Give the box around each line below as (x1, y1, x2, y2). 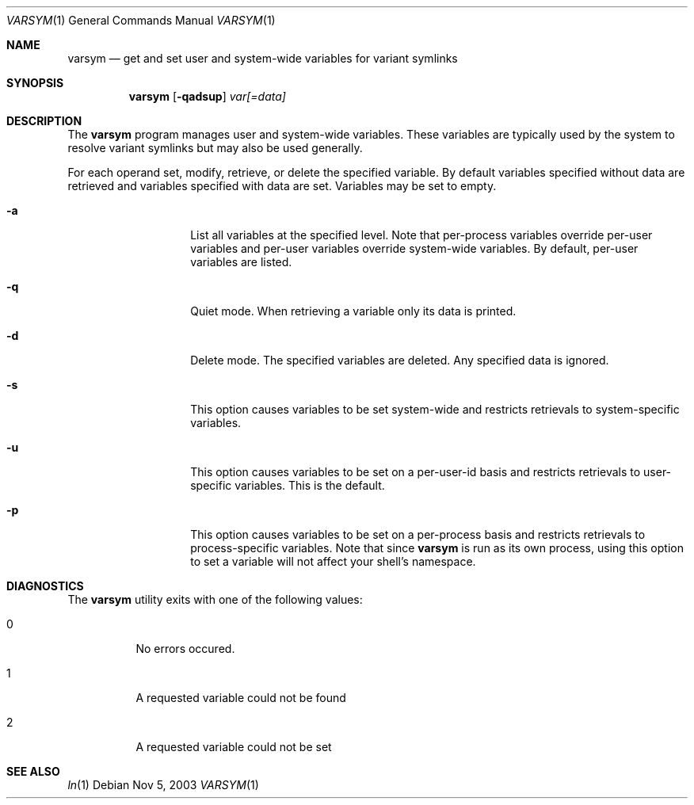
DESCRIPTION (6, 114, 82, 128)
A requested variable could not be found (135, 691, 346, 704)
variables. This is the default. (235, 479, 385, 492)
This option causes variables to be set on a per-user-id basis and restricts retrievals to (190, 465, 641, 479)
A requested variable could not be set (135, 740, 332, 753)
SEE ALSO (6, 765, 60, 778)
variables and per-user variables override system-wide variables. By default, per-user (190, 242, 639, 255)
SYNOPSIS (6, 76, 64, 90)
